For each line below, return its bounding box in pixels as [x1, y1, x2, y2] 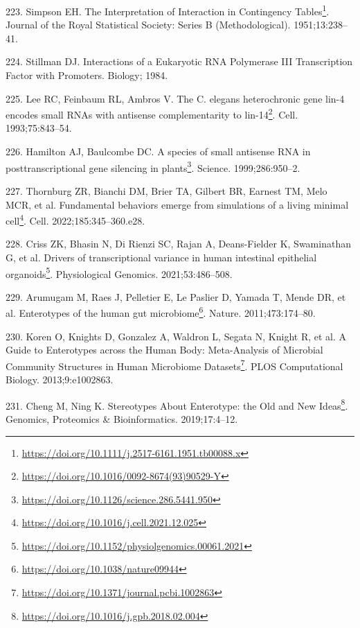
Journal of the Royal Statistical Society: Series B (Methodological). [6, 17, 291, 32]
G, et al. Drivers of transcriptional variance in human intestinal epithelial [6, 250, 317, 264]
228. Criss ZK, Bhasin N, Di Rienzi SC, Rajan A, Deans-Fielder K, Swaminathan [6, 236, 351, 251]
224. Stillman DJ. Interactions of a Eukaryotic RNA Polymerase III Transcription [6, 54, 353, 69]
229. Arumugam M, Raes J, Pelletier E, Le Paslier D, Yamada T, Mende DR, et [6, 289, 346, 304]
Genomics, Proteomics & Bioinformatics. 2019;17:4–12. [6, 411, 238, 426]
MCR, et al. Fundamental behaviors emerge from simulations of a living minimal [6, 197, 349, 211]
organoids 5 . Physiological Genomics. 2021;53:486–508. [6, 264, 233, 281]
